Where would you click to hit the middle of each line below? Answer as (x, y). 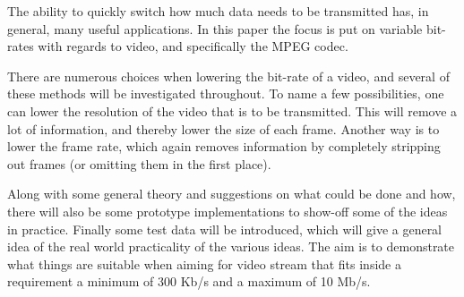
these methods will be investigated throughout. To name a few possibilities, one (226, 93)
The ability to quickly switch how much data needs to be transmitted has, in (218, 11)
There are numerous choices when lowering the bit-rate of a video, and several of (228, 76)
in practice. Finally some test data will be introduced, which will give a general (225, 229)
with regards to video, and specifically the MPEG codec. (193, 46)
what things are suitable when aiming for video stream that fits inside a (204, 263)
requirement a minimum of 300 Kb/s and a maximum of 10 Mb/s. (189, 281)
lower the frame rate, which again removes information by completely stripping (224, 146)
